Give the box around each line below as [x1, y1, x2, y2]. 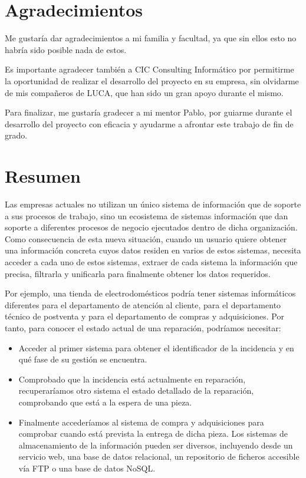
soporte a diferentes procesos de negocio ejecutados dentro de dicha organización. [5, 221, 298, 233]
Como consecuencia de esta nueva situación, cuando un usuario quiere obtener [5, 232, 287, 245]
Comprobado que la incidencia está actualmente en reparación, [18, 372, 246, 385]
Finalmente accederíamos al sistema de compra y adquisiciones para [18, 416, 264, 428]
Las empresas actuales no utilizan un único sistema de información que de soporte [5, 198, 301, 210]
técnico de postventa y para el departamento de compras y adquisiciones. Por [5, 310, 284, 322]
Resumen [5, 164, 81, 188]
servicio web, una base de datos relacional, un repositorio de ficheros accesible [18, 450, 300, 463]
